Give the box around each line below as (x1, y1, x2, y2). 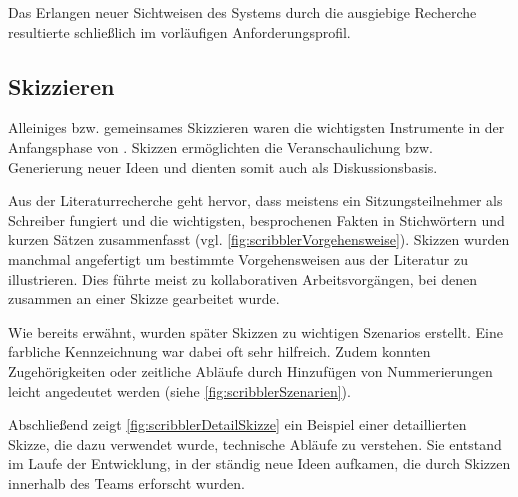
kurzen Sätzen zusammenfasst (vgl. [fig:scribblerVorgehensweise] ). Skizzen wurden (8, 229, 510, 250)
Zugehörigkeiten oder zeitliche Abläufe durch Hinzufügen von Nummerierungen (8, 360, 493, 381)
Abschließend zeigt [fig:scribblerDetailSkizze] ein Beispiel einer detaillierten (8, 414, 467, 435)
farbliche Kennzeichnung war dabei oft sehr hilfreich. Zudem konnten (8, 341, 431, 362)
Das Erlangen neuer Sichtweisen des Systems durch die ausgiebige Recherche (8, 2, 477, 22)
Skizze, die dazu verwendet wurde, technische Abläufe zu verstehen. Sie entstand (8, 433, 502, 454)
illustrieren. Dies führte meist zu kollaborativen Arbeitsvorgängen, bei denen (8, 268, 477, 289)
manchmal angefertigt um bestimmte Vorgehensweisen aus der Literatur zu (8, 248, 468, 269)
